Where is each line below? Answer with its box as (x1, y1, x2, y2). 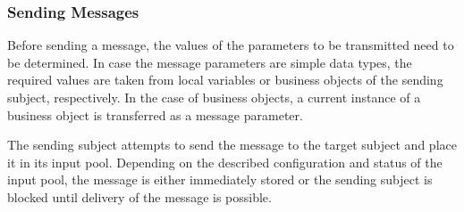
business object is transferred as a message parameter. (7, 105, 303, 124)
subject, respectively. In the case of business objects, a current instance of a (7, 88, 421, 106)
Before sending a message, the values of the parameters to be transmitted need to (7, 36, 454, 54)
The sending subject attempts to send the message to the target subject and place (7, 135, 457, 154)
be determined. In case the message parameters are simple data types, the (7, 53, 412, 71)
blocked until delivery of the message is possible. (7, 187, 272, 206)
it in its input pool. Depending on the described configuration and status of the (7, 152, 443, 171)
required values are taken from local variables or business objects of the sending (7, 70, 443, 89)
